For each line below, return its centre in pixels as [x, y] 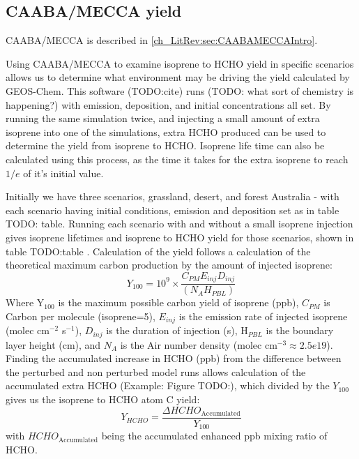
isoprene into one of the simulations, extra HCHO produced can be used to [166, 131]
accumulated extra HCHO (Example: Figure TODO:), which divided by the [168, 385]
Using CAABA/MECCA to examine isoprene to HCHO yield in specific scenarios [180, 63]
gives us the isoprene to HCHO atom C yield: [103, 399]
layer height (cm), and [53, 344]
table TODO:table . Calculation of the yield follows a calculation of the [158, 251]
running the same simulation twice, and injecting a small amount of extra [163, 118]
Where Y [25, 302]
